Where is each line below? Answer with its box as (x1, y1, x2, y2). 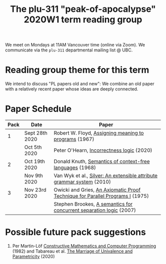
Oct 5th (24, 144, 42, 151)
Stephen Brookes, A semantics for (53, 201, 133, 208)
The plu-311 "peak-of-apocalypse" (10, 3, 156, 15)
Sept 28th (24, 130, 48, 136)
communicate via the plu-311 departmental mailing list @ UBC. (5, 47, 133, 53)
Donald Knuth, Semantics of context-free (53, 158, 150, 165)
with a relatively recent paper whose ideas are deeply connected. (5, 86, 138, 92)
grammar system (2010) (53, 178, 111, 185)
